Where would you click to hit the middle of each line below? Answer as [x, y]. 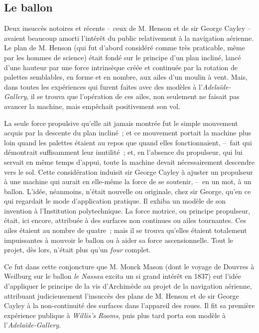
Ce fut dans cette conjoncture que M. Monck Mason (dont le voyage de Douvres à [129, 266]
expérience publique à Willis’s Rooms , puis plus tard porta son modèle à [115, 315]
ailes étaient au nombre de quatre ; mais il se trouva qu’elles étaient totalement [126, 230]
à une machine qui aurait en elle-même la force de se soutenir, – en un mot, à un [128, 181]
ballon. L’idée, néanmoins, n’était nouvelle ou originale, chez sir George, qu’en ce [128, 191]
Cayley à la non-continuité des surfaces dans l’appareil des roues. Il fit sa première [129, 305]
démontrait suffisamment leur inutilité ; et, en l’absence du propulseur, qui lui [123, 152]
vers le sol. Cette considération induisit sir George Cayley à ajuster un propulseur [129, 171]
